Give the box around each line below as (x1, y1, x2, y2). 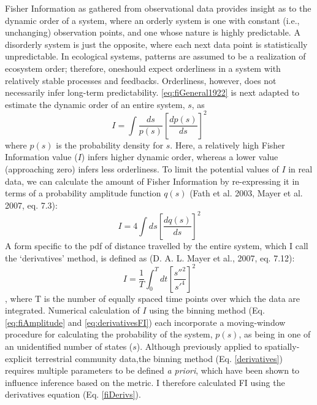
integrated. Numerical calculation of (5, 304, 140, 317)
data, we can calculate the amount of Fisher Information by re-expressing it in (5, 174, 300, 187)
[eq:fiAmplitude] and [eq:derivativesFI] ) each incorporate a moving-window (5, 315, 286, 328)
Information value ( (5, 150, 78, 163)
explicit (5, 352, 32, 364)
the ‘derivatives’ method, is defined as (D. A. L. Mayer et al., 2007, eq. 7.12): (5, 251, 295, 264)
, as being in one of (239, 328, 311, 341)
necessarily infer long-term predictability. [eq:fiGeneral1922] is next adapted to (5, 86, 300, 99)
